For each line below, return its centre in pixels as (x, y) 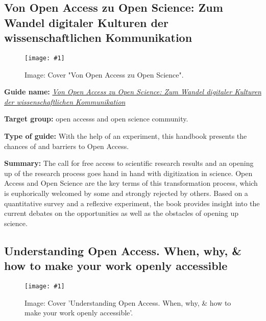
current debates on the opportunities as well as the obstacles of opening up (122, 213)
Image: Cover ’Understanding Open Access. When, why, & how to (128, 302)
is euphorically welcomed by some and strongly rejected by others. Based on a (126, 193)
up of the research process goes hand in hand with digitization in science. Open (128, 173)
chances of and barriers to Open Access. (67, 146)
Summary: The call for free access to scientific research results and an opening (129, 163)
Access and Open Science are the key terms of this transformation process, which (131, 183)
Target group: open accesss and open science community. (96, 119)
